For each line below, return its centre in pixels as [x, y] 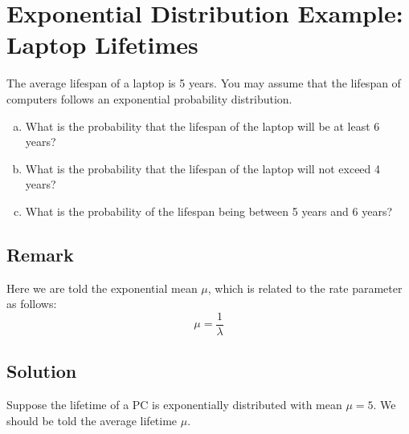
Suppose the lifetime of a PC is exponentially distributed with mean [174, 405]
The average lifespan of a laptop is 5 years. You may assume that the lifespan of [204, 83]
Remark [40, 254]
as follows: [32, 304]
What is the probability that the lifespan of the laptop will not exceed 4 [203, 168]
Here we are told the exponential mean [102, 288]
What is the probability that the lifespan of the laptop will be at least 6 [202, 126]
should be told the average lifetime [92, 420]
